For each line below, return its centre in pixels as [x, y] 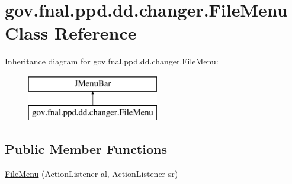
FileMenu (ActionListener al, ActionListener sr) [92, 174]
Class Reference [71, 33]
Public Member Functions [86, 149]
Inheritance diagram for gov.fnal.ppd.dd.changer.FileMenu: [112, 61]
